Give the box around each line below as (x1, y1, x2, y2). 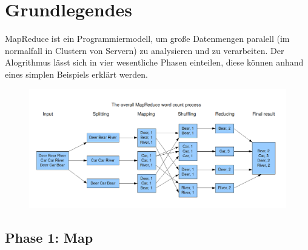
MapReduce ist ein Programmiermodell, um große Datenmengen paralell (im (5, 32, 290, 45)
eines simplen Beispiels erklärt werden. (5, 67, 148, 80)
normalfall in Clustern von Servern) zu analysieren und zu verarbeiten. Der (5, 44, 284, 56)
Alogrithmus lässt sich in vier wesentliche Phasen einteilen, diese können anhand (5, 56, 304, 69)
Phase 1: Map (5, 228, 93, 247)
